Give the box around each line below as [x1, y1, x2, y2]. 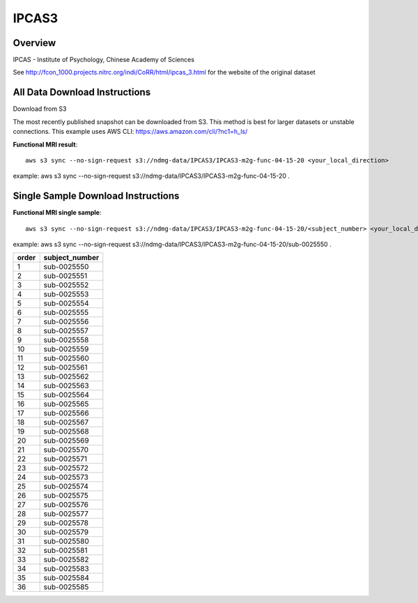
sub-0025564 [43, 390, 90, 400]
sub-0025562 [43, 372, 89, 381]
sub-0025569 [43, 436, 90, 445]
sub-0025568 [43, 427, 90, 436]
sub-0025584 [43, 573, 90, 583]
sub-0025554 [43, 298, 90, 308]
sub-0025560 [43, 353, 90, 363]
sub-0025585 [43, 582, 89, 592]
